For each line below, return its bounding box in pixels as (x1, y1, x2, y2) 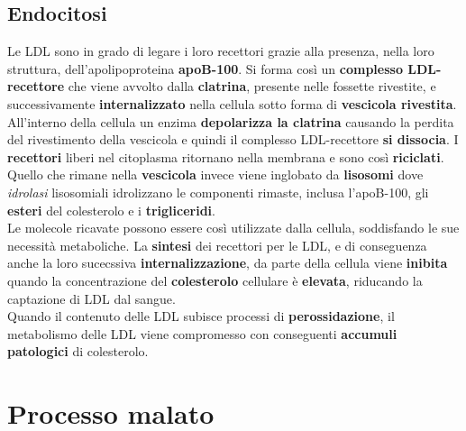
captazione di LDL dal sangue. (7, 289, 176, 307)
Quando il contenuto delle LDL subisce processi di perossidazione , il (7, 307, 395, 326)
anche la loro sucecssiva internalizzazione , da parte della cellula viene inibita (7, 253, 448, 272)
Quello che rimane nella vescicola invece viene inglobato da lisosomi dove (7, 165, 424, 184)
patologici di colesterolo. (7, 342, 149, 361)
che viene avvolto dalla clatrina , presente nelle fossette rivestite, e (68, 77, 436, 96)
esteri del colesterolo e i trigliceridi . (7, 200, 215, 219)
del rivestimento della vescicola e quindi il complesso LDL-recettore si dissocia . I (7, 130, 459, 149)
